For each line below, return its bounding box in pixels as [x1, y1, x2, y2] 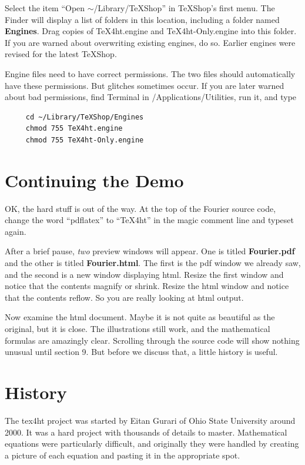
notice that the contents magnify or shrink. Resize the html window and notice [5, 280, 289, 292]
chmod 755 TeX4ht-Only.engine [25, 135, 144, 144]
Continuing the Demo [5, 168, 184, 192]
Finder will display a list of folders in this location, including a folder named [5, 13, 280, 25]
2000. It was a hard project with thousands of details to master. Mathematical [5, 426, 287, 438]
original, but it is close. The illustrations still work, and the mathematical [5, 323, 270, 334]
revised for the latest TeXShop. [5, 48, 117, 60]
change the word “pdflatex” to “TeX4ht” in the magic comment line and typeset [5, 214, 294, 226]
